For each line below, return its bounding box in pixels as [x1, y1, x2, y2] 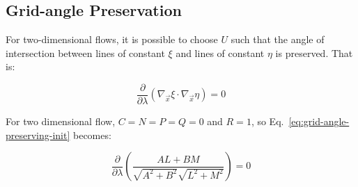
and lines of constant [176, 45, 265, 60]
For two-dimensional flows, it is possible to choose [6, 32, 218, 47]
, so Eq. [251, 114, 284, 129]
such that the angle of [231, 32, 325, 47]
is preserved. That [275, 45, 353, 60]
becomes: [73, 127, 111, 142]
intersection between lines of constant [6, 45, 165, 60]
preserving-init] [6, 127, 70, 142]
